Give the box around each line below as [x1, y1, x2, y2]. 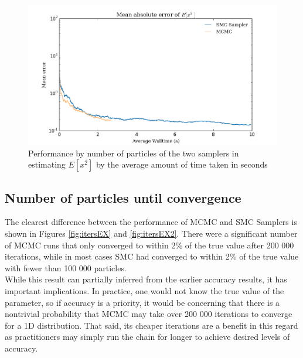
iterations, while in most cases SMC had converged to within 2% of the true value [5, 250, 299, 262]
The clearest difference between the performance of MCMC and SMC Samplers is [5, 216, 297, 228]
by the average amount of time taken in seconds [96, 158, 268, 171]
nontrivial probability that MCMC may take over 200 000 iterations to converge [5, 308, 292, 320]
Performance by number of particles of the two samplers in [28, 146, 239, 159]
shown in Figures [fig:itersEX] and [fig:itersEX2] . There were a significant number [5, 227, 298, 240]
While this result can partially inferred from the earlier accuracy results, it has [5, 273, 287, 285]
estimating [28, 158, 66, 171]
